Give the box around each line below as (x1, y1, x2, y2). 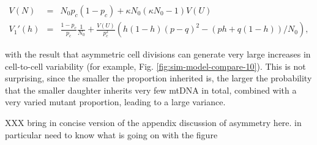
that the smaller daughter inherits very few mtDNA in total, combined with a (5, 83, 297, 96)
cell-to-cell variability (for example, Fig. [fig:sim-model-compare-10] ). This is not (5, 59, 306, 72)
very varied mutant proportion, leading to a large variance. (5, 95, 226, 108)
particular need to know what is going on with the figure (5, 128, 218, 141)
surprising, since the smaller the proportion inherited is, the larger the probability (5, 72, 312, 84)
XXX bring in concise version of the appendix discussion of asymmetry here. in (5, 116, 302, 129)
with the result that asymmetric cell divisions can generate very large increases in (5, 48, 311, 61)
